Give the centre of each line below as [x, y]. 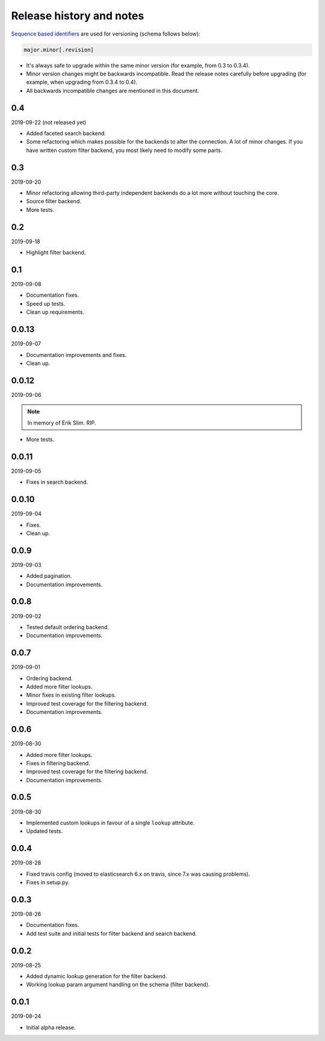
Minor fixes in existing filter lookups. [71, 695]
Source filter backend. [54, 201]
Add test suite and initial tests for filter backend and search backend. [112, 933]
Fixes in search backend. [57, 482]
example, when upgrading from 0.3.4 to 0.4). [82, 82]
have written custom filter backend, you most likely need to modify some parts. [124, 150]
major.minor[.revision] [59, 49]
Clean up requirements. [55, 312]
